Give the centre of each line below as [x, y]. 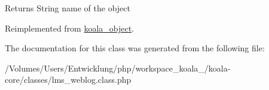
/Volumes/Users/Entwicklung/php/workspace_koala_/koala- [118, 68]
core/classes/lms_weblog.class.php [68, 80]
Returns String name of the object [68, 8]
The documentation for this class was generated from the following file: [135, 48]
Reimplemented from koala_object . [70, 28]
